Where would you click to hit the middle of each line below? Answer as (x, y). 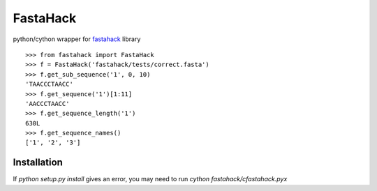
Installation (38, 163)
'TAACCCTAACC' (49, 84)
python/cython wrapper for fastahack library (77, 39)
